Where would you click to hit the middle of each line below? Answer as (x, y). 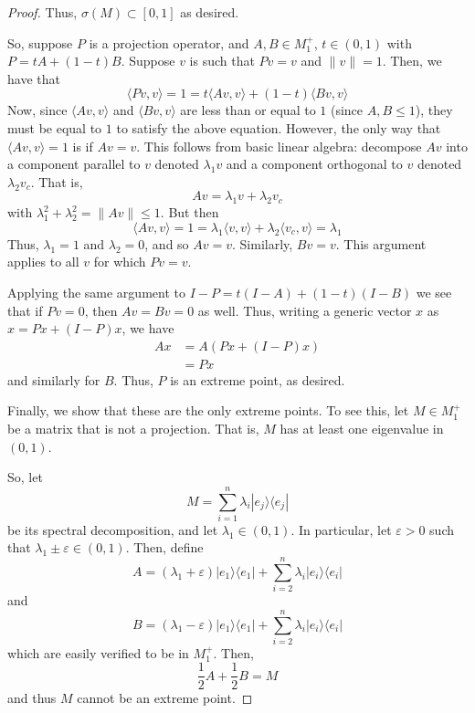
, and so (167, 243)
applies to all (43, 262)
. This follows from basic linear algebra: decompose (279, 146)
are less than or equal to (248, 110)
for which (120, 262)
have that (34, 78)
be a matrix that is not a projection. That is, (133, 428)
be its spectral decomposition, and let (113, 529)
